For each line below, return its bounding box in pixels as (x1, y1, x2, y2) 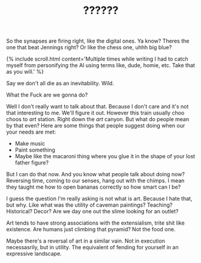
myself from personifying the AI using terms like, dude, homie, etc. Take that (6, 62, 195, 69)
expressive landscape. (6, 250, 62, 258)
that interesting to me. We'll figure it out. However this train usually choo (6, 109, 185, 117)
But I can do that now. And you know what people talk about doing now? (6, 171, 185, 178)
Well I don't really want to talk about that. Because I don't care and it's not (6, 103, 189, 110)
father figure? (14, 159, 49, 167)
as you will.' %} (6, 68, 44, 75)
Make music (14, 140, 46, 147)
